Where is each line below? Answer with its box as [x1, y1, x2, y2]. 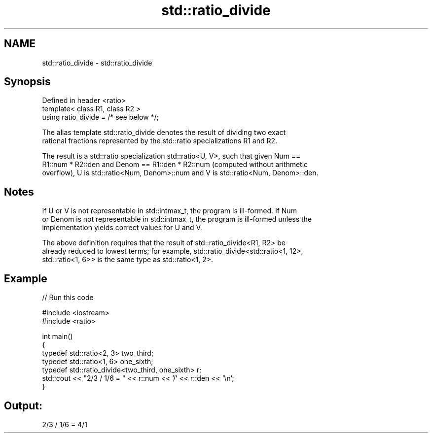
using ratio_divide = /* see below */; [42, 113, 159, 122]
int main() [42, 332, 73, 341]
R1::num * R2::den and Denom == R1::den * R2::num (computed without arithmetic [42, 160, 308, 169]
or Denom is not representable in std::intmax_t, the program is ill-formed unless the [42, 215, 312, 224]
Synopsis [4, 75, 51, 88]
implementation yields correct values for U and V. [42, 223, 202, 232]
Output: [4, 399, 42, 412]
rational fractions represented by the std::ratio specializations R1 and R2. [42, 136, 278, 145]
